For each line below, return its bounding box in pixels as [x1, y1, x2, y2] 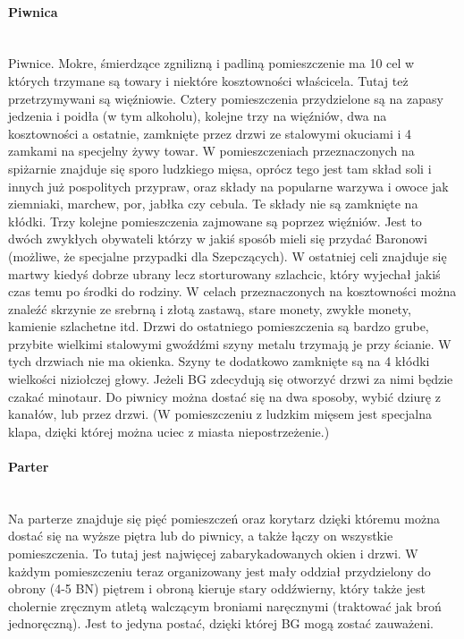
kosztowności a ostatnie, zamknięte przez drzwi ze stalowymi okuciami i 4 [8, 124, 412, 142]
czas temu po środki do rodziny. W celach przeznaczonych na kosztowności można [8, 282, 457, 301]
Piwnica [8, 2, 58, 21]
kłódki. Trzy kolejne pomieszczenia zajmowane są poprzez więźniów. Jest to [8, 211, 422, 230]
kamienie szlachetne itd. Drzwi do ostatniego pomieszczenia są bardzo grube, [8, 317, 429, 336]
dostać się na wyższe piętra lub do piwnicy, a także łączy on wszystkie [8, 526, 393, 545]
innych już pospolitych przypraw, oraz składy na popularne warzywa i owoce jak [8, 176, 449, 195]
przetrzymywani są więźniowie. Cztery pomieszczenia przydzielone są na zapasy [8, 89, 443, 107]
